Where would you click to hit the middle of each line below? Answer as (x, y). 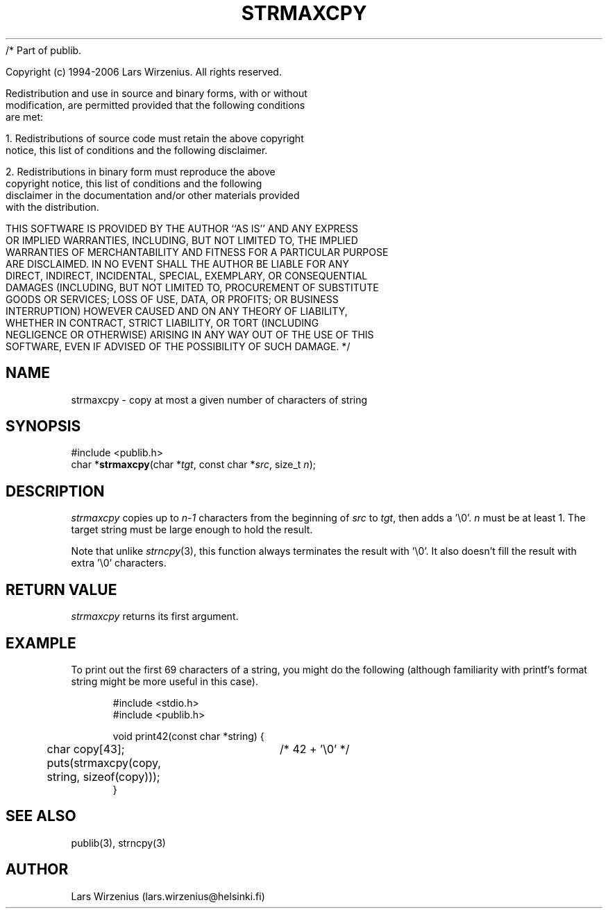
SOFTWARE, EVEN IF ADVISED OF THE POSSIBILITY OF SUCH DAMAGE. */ (178, 346)
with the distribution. (52, 207)
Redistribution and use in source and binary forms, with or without (157, 93)
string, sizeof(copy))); (103, 776)
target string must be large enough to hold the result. (192, 530)
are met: (25, 117)
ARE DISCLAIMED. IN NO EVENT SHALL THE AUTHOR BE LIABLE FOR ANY (177, 264)
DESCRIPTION (55, 491)
